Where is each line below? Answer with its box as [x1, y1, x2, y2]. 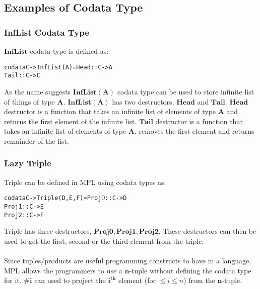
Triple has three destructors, [4, 226, 92, 236]
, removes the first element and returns [134, 126, 254, 136]
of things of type [4, 96, 55, 107]
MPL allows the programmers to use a [4, 265, 122, 275]
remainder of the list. [4, 135, 69, 146]
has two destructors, [112, 96, 174, 107]
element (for [118, 275, 156, 285]
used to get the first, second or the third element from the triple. [4, 235, 204, 246]
